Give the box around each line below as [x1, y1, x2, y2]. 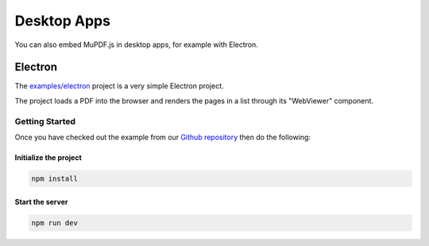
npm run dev [31, 218, 79, 227]
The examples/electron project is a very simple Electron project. [14, 81, 224, 91]
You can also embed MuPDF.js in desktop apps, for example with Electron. [14, 40, 258, 49]
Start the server [14, 197, 68, 206]
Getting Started [14, 115, 75, 127]
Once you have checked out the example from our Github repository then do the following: [14, 132, 311, 142]
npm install [31, 174, 79, 183]
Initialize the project [14, 152, 83, 162]
